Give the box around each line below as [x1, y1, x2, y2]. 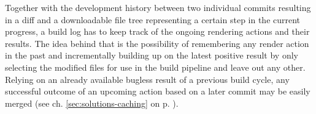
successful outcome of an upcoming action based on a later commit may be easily [5, 85, 310, 98]
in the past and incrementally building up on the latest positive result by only [5, 49, 298, 62]
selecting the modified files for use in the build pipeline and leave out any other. [5, 60, 306, 73]
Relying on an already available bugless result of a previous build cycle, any [5, 73, 290, 85]
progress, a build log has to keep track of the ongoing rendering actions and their [5, 25, 310, 38]
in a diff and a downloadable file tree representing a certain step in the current [5, 13, 301, 26]
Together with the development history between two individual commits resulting [5, 1, 311, 13]
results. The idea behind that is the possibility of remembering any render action [5, 37, 309, 49]
